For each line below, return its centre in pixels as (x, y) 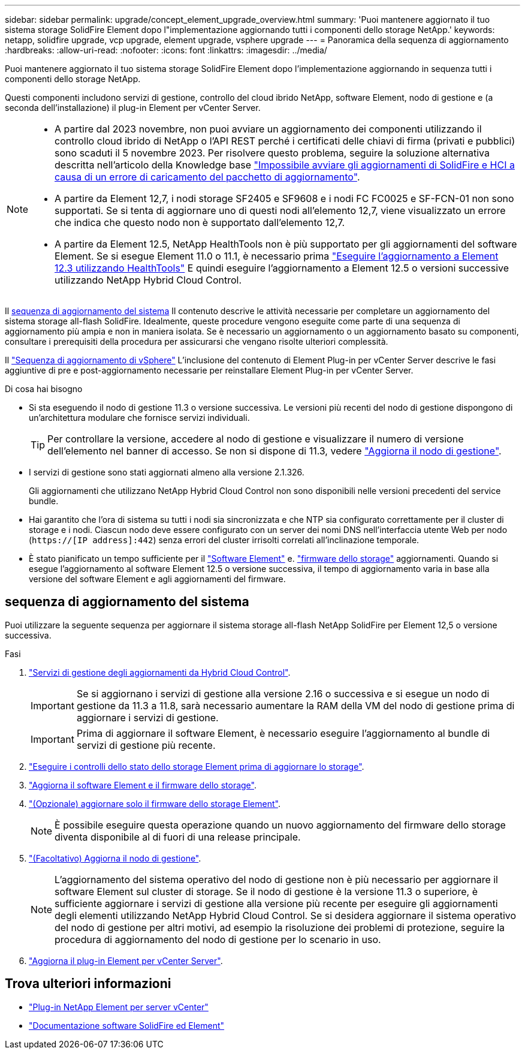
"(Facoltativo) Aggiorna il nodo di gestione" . (115, 858)
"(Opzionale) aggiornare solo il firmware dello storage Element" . (155, 803)
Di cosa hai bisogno (44, 389)
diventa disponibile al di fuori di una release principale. (178, 837)
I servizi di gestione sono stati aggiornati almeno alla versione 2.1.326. (167, 472)
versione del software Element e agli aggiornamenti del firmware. (157, 579)
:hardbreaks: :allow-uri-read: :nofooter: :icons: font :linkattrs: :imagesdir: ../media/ (166, 50)
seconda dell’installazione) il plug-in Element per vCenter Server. (133, 108)
